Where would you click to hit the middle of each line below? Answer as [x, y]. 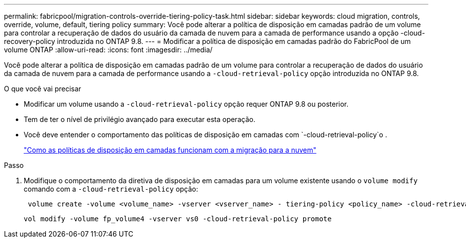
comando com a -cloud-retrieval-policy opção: [111, 189]
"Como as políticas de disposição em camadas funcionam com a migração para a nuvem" [170, 150]
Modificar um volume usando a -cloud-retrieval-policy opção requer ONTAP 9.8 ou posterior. [186, 104]
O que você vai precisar [43, 89]
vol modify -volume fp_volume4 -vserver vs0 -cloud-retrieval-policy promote [178, 219]
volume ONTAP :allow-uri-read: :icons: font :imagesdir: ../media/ [108, 50]
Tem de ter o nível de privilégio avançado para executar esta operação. [140, 119]
